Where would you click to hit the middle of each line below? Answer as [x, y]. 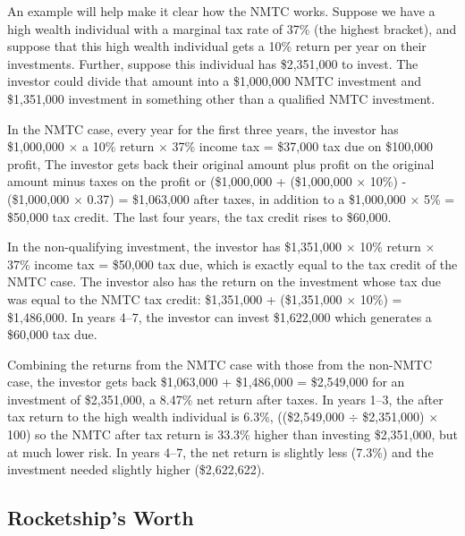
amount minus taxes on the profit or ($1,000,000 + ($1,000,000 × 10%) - [207, 181]
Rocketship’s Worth [101, 518]
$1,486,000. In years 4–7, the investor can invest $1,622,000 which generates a [220, 316]
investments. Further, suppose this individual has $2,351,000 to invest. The [213, 63]
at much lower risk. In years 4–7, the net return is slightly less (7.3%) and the [220, 451]
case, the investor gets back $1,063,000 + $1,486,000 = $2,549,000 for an [206, 382]
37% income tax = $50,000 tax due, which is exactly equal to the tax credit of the [232, 264]
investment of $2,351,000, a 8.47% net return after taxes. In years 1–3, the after [225, 399]
